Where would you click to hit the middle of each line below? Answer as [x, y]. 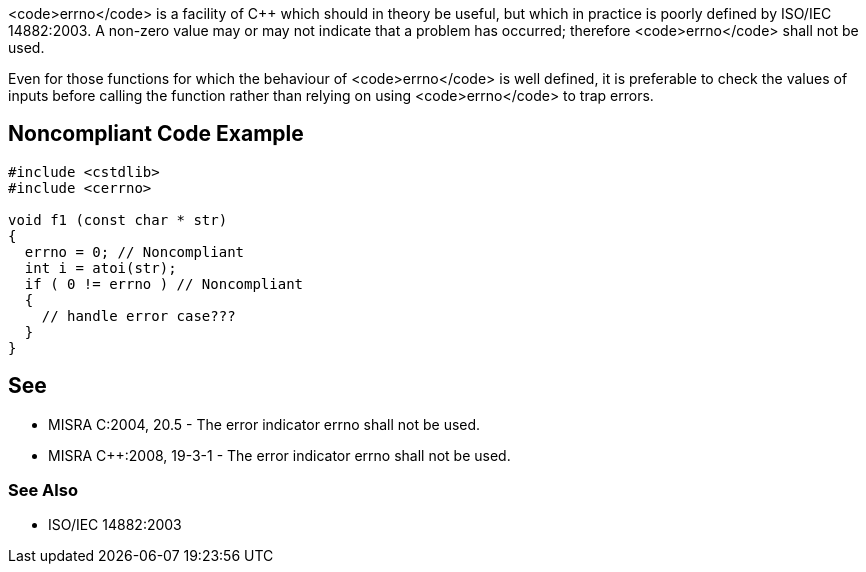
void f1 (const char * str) [118, 219]
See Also [43, 490]
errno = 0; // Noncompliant [134, 251]
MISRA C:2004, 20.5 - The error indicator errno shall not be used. [264, 424]
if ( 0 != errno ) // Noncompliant [164, 283]
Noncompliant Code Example [156, 134]
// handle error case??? [138, 315]
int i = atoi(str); [100, 267]
